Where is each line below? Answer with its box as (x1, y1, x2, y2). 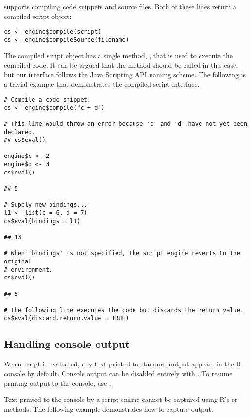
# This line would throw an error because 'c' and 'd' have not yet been (4, 120, 248, 127)
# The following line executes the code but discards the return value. (4, 306, 244, 313)
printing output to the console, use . (4, 378, 111, 388)
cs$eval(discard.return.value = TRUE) (4, 314, 129, 322)
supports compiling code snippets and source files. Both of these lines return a (4, 1, 236, 11)
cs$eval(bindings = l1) (4, 217, 81, 225)
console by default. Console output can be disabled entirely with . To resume (4, 368, 233, 379)
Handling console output (4, 336, 130, 351)
